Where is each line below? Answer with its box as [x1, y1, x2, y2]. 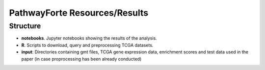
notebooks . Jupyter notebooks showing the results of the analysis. [21, 35, 157, 41]
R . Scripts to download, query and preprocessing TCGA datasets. [21, 42, 154, 48]
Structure [9, 22, 41, 30]
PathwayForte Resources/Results [9, 7, 149, 18]
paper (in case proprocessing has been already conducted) [21, 56, 142, 62]
